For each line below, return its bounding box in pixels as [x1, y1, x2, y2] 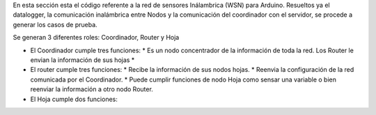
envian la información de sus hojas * [30, 56, 135, 64]
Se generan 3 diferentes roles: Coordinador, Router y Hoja [13, 33, 180, 42]
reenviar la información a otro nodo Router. [30, 85, 153, 93]
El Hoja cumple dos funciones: [30, 95, 118, 103]
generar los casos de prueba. [13, 20, 97, 29]
